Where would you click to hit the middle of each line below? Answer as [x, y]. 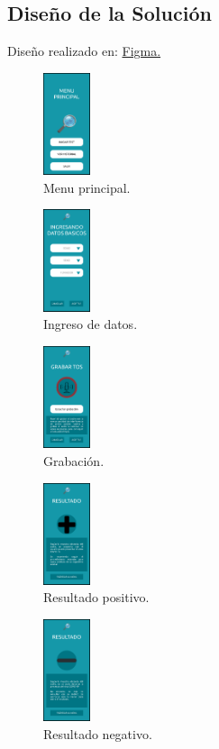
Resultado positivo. [96, 597]
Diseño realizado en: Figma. [84, 51]
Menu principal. [87, 187]
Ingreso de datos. [91, 324]
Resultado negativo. [98, 734]
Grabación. [74, 460]
